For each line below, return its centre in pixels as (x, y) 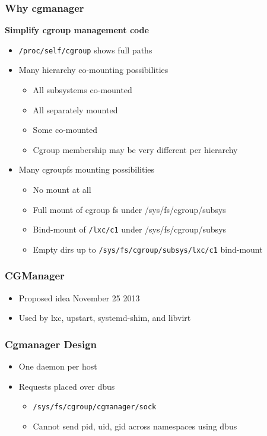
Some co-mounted (65, 130)
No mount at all (62, 190)
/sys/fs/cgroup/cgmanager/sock (95, 407)
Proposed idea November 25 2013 (79, 297)
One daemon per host (58, 366)
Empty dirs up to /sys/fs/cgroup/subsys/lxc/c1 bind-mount (148, 249)
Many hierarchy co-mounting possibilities (93, 70)
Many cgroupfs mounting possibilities (87, 169)
